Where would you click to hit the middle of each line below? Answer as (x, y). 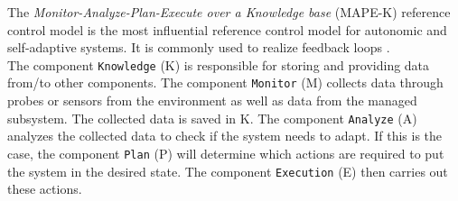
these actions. (45, 189)
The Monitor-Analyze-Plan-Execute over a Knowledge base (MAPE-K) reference (229, 12)
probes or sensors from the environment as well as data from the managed (212, 100)
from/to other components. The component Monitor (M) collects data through (225, 82)
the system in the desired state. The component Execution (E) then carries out (228, 171)
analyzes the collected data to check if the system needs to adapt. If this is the (225, 136)
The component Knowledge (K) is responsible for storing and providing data (219, 64)
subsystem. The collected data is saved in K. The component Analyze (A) (212, 118)
